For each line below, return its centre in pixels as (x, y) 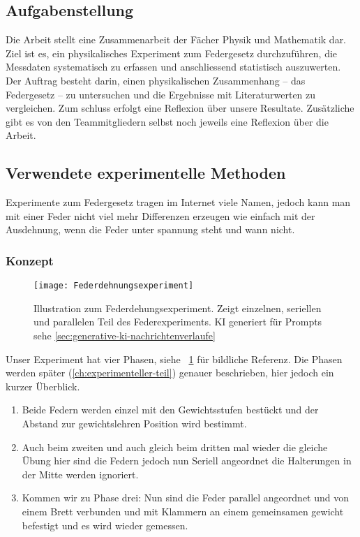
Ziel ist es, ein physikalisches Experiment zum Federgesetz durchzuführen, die (172, 53)
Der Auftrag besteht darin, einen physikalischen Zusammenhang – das (156, 80)
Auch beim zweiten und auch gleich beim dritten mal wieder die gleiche (175, 447)
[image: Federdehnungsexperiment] (114, 286)
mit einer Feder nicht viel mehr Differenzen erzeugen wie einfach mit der (160, 215)
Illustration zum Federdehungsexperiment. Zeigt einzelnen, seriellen (178, 308)
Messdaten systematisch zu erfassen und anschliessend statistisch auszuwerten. (173, 67)
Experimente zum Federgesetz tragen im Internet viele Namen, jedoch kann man (178, 202)
